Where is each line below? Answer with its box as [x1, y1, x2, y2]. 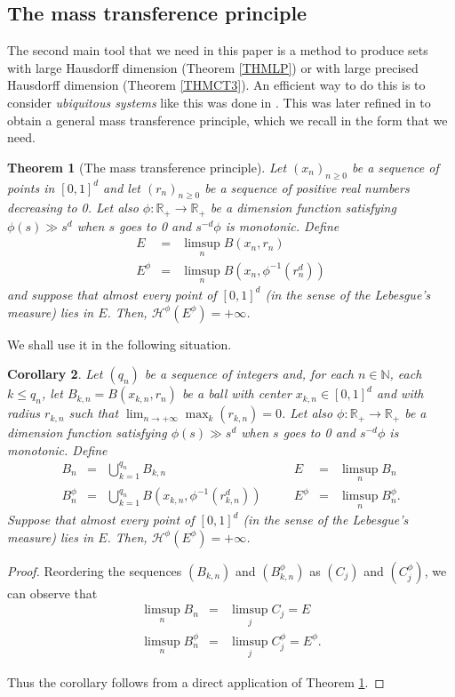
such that [68, 404, 119, 422]
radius [7, 404, 41, 422]
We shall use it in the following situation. [7, 334, 232, 353]
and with [376, 384, 424, 403]
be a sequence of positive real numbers [204, 178, 410, 196]
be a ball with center [181, 384, 291, 403]
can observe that [7, 583, 98, 602]
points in [7, 178, 55, 196]
